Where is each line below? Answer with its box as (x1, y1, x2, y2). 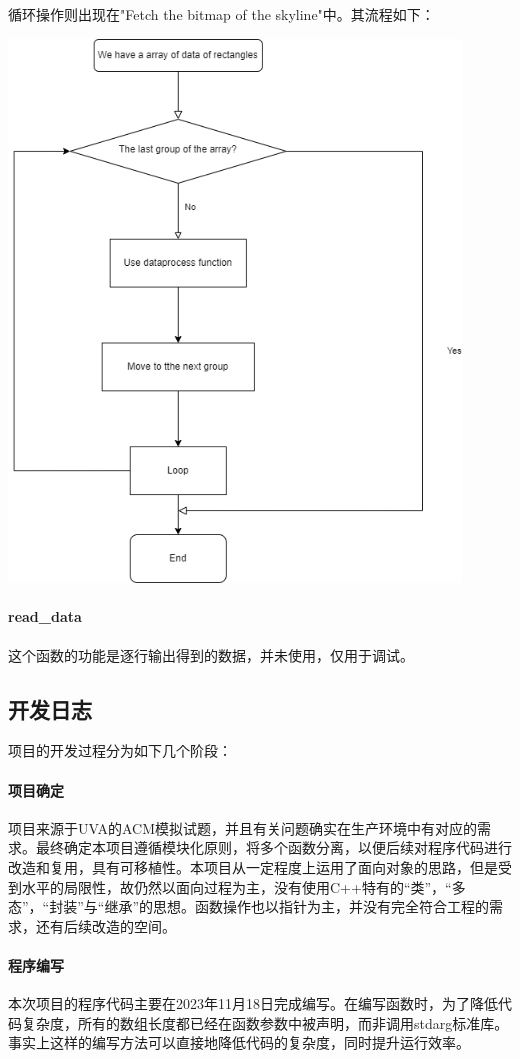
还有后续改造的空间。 (35, 915, 176, 936)
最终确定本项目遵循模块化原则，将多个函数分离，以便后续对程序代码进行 (35, 837, 512, 858)
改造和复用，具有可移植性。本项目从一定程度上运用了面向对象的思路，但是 (8, 857, 498, 878)
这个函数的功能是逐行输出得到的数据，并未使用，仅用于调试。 (8, 644, 414, 665)
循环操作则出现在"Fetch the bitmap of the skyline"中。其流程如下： (8, 4, 435, 24)
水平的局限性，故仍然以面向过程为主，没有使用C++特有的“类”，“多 (21, 876, 466, 897)
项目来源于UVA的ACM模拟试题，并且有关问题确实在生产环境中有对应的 (8, 817, 477, 838)
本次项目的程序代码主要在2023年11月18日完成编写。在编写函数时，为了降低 (8, 993, 498, 1014)
